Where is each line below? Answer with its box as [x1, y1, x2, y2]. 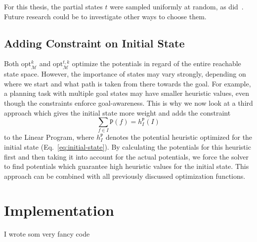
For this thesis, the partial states [4, 1, 103, 11]
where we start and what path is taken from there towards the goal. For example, [4, 78, 251, 88]
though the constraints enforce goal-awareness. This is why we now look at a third [4, 97, 253, 108]
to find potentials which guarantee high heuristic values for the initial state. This [4, 161, 249, 171]
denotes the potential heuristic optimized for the [105, 132, 253, 142]
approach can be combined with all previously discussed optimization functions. [4, 170, 246, 181]
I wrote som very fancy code [4, 228, 90, 239]
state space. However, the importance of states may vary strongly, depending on [4, 69, 246, 79]
